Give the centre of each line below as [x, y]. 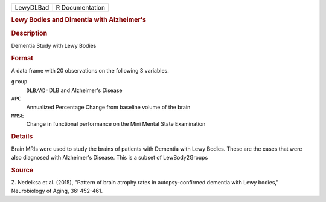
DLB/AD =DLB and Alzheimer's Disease [75, 90]
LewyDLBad [32, 8]
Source [22, 170]
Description [29, 33]
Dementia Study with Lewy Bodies [54, 45]
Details [22, 137]
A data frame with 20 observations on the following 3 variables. [90, 70]
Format [22, 58]
